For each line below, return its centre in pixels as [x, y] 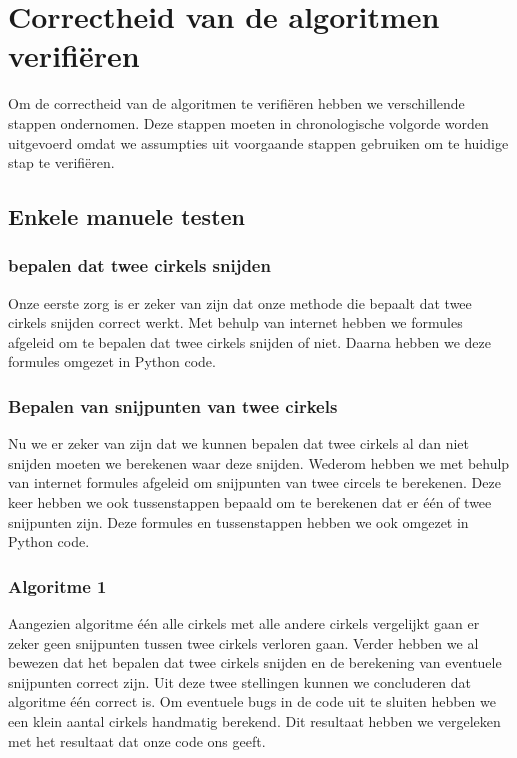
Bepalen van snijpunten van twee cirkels [173, 405]
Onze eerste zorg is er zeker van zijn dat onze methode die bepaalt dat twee [240, 302]
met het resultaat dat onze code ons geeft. [137, 740]
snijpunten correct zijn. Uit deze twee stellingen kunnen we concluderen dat [240, 681]
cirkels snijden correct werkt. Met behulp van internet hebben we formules [235, 322]
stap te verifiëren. [61, 162]
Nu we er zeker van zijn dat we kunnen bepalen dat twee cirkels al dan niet [238, 443]
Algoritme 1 [57, 585]
